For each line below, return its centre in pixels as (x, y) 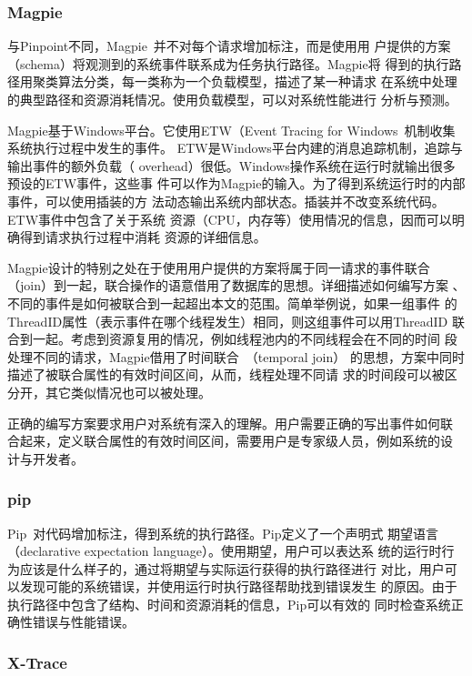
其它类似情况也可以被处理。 (128, 392)
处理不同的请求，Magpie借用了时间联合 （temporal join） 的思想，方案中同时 (236, 356)
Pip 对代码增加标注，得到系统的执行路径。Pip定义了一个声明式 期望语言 (223, 533)
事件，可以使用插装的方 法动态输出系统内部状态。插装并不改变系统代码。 (226, 201)
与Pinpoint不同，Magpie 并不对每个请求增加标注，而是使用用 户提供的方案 (229, 46)
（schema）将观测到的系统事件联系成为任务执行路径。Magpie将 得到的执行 (228, 63)
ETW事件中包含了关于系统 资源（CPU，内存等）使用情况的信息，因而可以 (230, 219)
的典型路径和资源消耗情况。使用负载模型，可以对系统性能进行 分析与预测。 (232, 99)
